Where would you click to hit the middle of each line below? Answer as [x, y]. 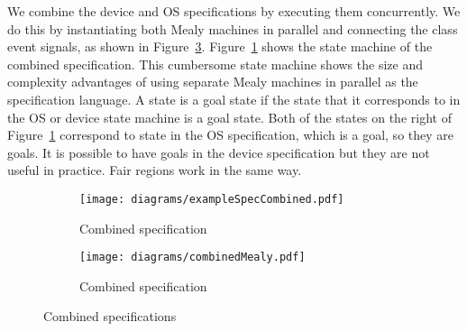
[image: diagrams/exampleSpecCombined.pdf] [212, 199]
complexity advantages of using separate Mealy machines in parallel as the [213, 82]
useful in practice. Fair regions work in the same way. [155, 170]
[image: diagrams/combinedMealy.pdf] [192, 257]
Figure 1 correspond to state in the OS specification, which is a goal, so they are [231, 135]
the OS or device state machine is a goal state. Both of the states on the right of [229, 117]
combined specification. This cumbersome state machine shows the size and [215, 64]
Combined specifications [110, 316]
